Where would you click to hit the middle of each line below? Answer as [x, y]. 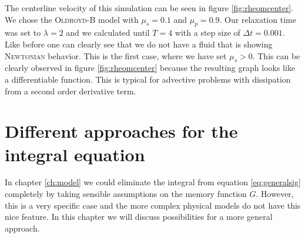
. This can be [276, 55]
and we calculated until [108, 33]
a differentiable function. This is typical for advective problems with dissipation [148, 79]
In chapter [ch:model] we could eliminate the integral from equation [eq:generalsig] [153, 182]
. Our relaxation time [258, 19]
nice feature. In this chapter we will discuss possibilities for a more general [139, 217]
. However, [275, 194]
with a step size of [207, 33]
